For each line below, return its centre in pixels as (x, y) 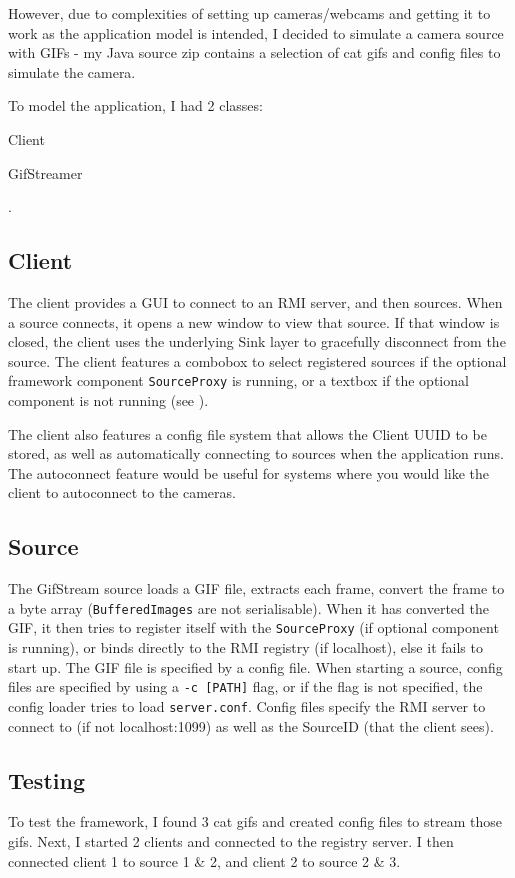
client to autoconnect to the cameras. (122, 492)
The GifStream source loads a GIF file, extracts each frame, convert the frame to (256, 588)
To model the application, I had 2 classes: (135, 105)
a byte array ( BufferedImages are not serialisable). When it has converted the (248, 607)
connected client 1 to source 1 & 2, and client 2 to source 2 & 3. (204, 860)
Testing (46, 779)
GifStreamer (45, 172)
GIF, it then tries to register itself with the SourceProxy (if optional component (253, 627)
